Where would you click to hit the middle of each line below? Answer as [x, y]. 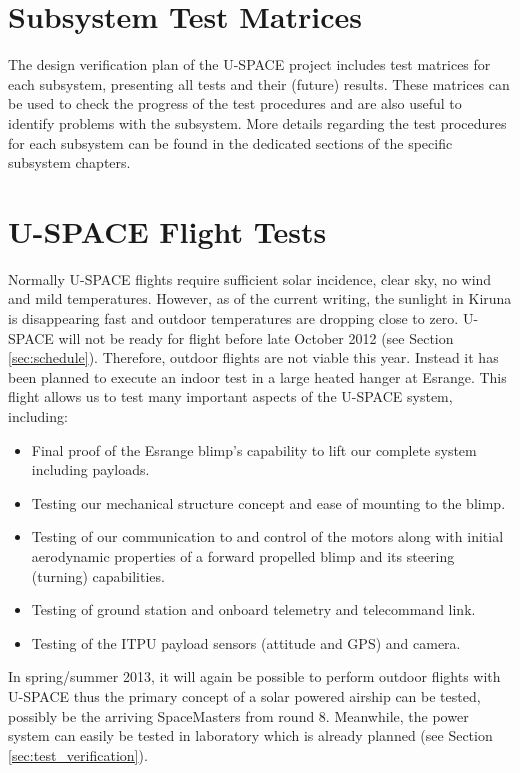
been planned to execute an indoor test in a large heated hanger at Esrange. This [257, 376]
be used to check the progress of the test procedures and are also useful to [235, 103]
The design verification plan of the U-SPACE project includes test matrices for [249, 64]
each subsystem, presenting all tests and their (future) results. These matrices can [259, 83]
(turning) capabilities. [98, 575]
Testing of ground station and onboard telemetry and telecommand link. [253, 609]
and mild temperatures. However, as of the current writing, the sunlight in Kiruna [260, 298]
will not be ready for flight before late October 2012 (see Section [256, 337]
